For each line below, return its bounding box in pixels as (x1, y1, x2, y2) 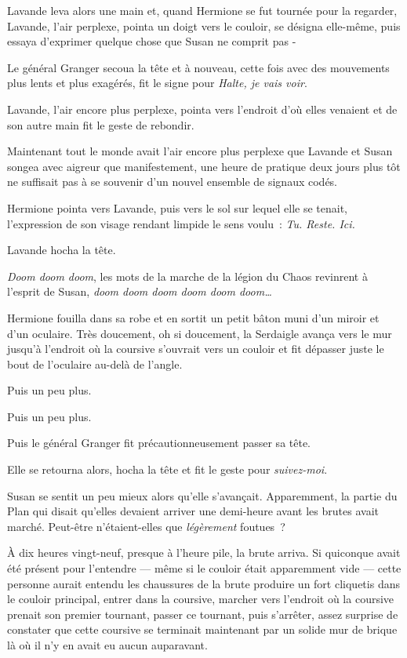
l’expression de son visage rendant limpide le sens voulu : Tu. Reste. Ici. (7, 215, 355, 231)
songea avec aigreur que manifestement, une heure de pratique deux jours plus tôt (7, 158, 401, 174)
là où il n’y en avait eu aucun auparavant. (7, 637, 208, 653)
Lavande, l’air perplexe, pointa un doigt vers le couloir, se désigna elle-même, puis (7, 17, 401, 34)
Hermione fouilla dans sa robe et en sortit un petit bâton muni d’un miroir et (7, 309, 380, 325)
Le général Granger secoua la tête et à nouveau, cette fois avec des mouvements (7, 59, 390, 75)
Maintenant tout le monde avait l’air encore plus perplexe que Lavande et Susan (7, 143, 393, 159)
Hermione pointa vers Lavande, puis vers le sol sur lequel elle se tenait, (7, 199, 347, 216)
